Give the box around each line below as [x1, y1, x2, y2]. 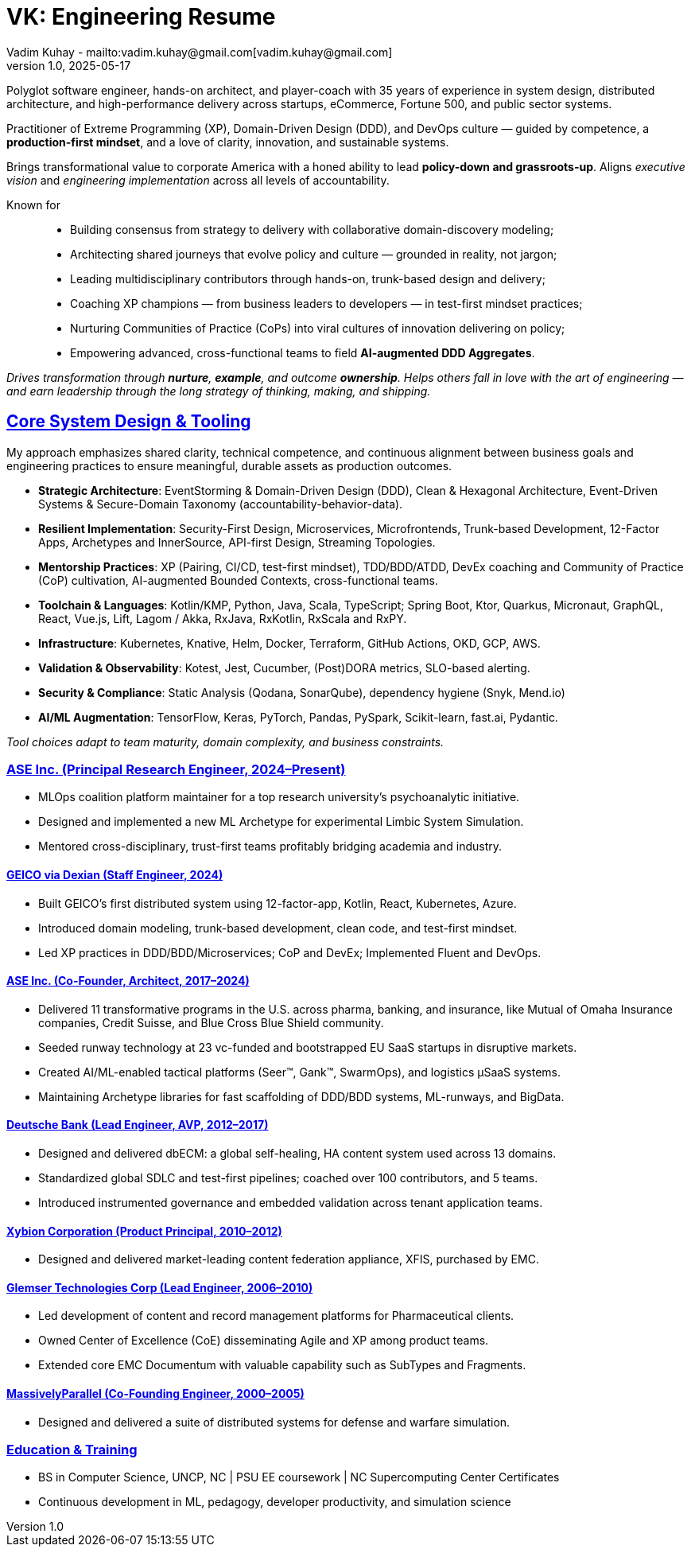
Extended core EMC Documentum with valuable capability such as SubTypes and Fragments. [38, 1358, 526, 1372]
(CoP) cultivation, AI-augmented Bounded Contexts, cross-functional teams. [38, 573, 438, 587]
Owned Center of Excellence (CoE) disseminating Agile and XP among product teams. [38, 1333, 489, 1348]
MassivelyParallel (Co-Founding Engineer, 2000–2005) [6, 1387, 305, 1401]
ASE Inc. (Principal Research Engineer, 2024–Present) [6, 761, 346, 777]
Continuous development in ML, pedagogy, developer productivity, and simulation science [38, 1495, 511, 1509]
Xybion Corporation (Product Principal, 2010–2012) [6, 1224, 282, 1238]
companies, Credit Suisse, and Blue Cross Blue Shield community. [38, 1015, 384, 1029]
